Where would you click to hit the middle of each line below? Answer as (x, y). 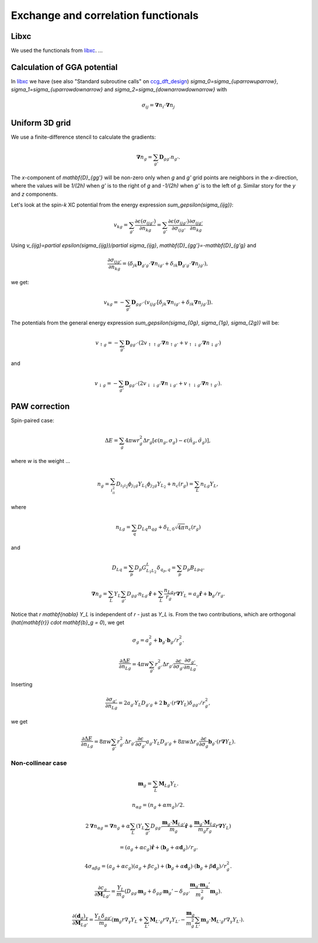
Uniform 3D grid (41, 123)
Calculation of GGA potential (64, 67)
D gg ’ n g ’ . (170, 157)
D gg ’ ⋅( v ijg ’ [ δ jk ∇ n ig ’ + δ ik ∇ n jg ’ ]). (172, 303)
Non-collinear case (39, 763)
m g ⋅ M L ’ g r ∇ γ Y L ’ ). (222, 920)
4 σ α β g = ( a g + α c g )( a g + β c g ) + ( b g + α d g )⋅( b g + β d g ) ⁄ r (155, 867)
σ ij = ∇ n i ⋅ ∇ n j (158, 106)
